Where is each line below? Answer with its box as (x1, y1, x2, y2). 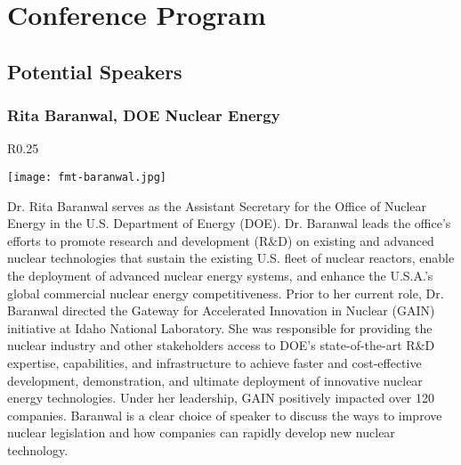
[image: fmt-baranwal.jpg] (7, 170, 166, 184)
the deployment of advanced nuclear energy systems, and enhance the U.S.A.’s (7, 266, 433, 284)
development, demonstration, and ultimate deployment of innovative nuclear (7, 371, 423, 389)
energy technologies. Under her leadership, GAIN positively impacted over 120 (7, 388, 435, 407)
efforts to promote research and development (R (7, 231, 269, 249)
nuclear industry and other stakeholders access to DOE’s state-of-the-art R (7, 336, 416, 355)
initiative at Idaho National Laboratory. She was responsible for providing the (7, 318, 433, 337)
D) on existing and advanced (278, 231, 434, 249)
